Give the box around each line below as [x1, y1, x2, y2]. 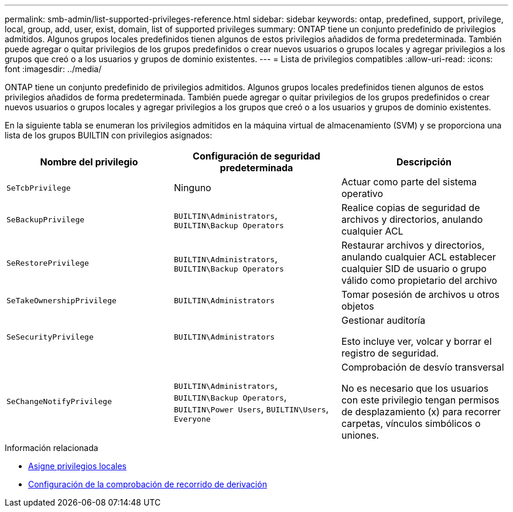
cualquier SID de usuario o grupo [341, 263, 487, 274]
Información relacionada [5, 443, 98, 453]
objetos [341, 300, 374, 312]
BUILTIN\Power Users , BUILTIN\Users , [173, 402, 329, 415]
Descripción [396, 156, 452, 168]
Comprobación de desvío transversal [341, 361, 504, 373]
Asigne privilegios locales [28, 461, 126, 471]
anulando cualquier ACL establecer [341, 251, 496, 263]
